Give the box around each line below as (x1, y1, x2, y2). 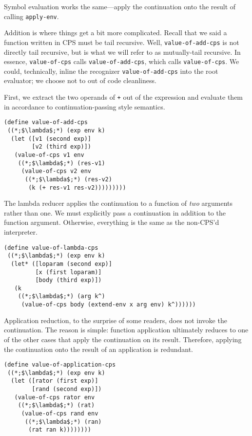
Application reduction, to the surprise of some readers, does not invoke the (4, 315, 227, 325)
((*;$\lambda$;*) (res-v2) (24, 175, 112, 183)
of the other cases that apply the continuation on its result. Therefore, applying (4, 334, 242, 344)
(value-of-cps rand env (21, 410, 98, 417)
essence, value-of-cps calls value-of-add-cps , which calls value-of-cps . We (4, 56, 239, 66)
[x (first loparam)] (35, 268, 102, 276)
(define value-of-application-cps (4, 361, 116, 369)
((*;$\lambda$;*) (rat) (18, 402, 95, 409)
